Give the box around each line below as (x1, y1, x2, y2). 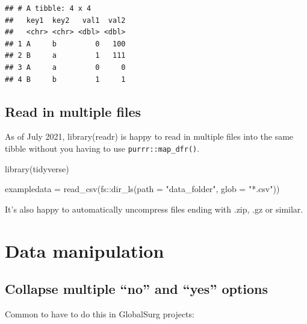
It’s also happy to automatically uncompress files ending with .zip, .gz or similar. (5, 202, 303, 215)
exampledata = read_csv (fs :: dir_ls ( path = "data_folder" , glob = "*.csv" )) (5, 182, 280, 195)
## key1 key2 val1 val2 (5, 16, 126, 25)
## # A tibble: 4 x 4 (5, 4, 91, 13)
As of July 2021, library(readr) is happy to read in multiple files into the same (5, 130, 294, 143)
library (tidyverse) (5, 162, 69, 175)
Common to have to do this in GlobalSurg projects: (5, 307, 194, 320)
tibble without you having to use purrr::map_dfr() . (5, 142, 200, 154)
